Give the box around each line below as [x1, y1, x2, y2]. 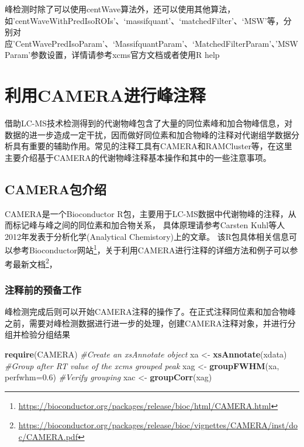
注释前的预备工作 [5, 282, 81, 297]
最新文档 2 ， [12, 256, 57, 270]
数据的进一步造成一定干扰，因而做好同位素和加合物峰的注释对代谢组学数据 [5, 128, 291, 140]
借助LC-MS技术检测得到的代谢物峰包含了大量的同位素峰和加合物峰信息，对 [5, 117, 293, 129]
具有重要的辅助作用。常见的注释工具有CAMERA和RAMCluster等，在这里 [12, 140, 292, 152]
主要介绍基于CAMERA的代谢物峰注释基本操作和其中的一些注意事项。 [5, 151, 271, 163]
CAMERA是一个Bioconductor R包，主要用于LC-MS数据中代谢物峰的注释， [5, 207, 288, 219]
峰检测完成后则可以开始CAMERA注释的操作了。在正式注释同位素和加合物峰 [5, 305, 296, 318]
